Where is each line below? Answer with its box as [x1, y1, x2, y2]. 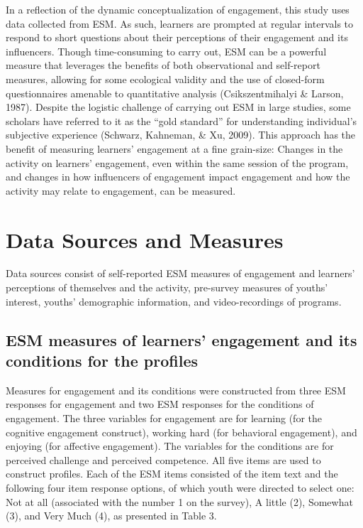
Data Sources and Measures [6, 225, 284, 254]
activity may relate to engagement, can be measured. [6, 183, 236, 198]
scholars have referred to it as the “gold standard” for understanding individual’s [6, 113, 357, 128]
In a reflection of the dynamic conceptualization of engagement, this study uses [6, 2, 350, 16]
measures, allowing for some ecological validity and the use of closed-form [6, 71, 325, 86]
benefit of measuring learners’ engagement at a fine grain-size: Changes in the [6, 141, 343, 156]
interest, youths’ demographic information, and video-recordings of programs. [6, 293, 342, 308]
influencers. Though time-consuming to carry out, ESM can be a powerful [6, 43, 327, 58]
